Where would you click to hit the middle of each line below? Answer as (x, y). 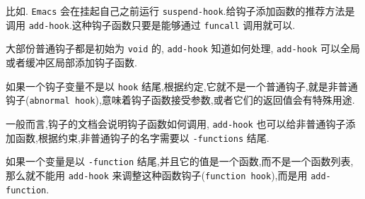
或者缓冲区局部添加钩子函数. (71, 62)
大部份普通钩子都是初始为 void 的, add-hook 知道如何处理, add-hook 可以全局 (183, 48)
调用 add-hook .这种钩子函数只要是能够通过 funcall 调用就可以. (151, 24)
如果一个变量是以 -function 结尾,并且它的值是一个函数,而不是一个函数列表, (180, 161)
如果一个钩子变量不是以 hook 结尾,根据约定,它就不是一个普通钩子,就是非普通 (182, 86)
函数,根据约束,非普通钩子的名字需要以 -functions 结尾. (142, 137)
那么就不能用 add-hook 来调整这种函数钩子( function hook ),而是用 (157, 175)
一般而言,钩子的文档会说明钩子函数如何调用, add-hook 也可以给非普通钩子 (176, 123)
